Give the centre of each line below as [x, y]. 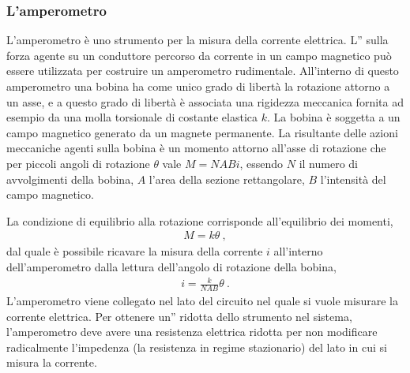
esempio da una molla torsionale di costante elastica [132, 117]
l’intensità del [353, 179]
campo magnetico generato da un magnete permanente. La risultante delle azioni [202, 132]
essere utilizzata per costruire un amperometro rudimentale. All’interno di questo [203, 71]
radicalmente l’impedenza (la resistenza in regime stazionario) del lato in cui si [197, 347]
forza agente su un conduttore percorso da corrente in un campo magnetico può [199, 55]
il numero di [328, 163]
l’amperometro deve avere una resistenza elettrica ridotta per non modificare [192, 332]
